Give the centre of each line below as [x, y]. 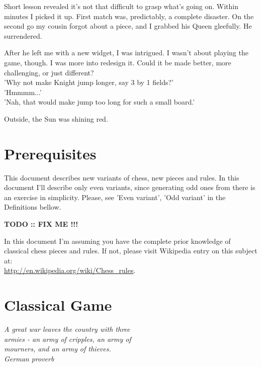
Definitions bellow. [33, 207]
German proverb [29, 358]
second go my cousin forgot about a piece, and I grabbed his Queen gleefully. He [128, 26]
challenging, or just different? [49, 72]
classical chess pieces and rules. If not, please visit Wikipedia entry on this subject [131, 251]
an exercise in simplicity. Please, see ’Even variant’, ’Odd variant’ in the [115, 197]
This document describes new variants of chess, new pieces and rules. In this [122, 177]
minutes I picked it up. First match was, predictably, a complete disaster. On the [129, 16]
